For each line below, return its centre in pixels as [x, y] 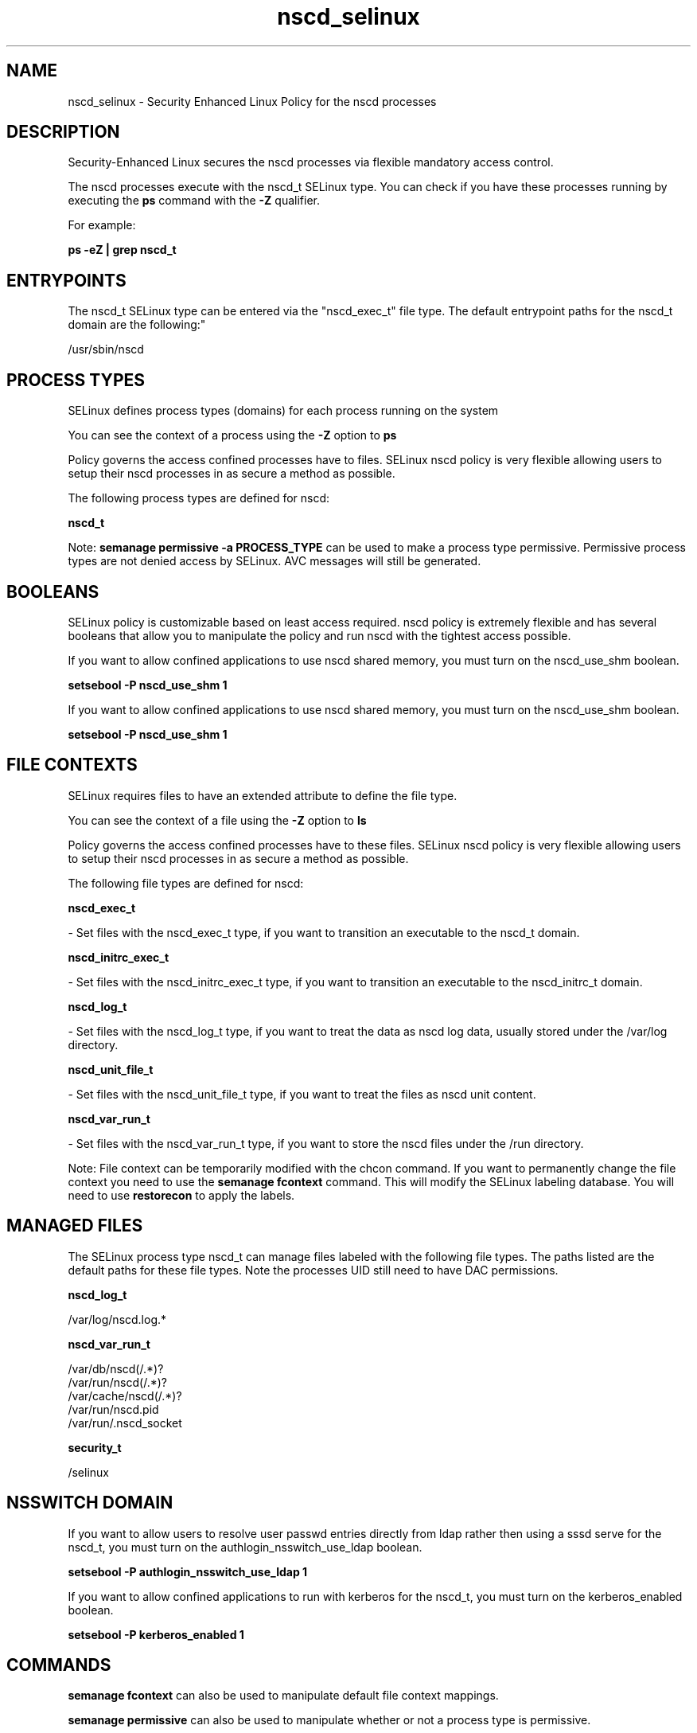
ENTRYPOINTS [66, 280]
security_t [95, 1447]
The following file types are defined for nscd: [186, 883]
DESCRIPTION [63, 132]
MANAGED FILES [75, 1226]
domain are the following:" [137, 325]
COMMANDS [59, 1665]
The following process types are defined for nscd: [199, 498]
